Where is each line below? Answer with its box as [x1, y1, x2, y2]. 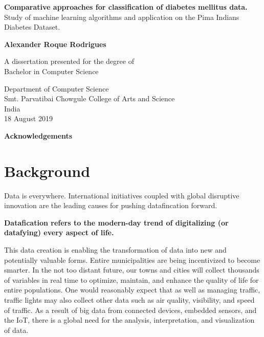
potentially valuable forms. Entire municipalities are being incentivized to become [4, 254, 260, 265]
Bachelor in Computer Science [4, 65, 99, 76]
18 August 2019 [4, 113, 53, 124]
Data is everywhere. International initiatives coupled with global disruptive [4, 190, 239, 200]
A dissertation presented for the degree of [4, 56, 134, 66]
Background [4, 160, 91, 181]
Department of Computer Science [4, 83, 109, 94]
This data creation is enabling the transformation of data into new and [4, 244, 227, 255]
